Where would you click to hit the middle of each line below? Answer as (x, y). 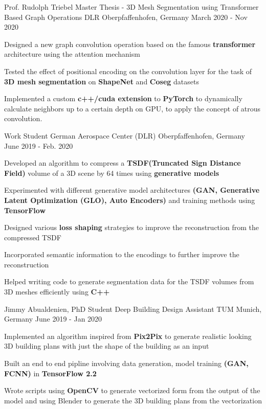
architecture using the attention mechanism (72, 54)
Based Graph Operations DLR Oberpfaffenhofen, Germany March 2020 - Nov (126, 17)
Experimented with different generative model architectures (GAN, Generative (132, 190)
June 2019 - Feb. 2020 (39, 145)
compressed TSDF (33, 237)
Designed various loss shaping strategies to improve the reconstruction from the (131, 227)
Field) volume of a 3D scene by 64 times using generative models (112, 173)
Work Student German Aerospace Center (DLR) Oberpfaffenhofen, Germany (125, 135)
